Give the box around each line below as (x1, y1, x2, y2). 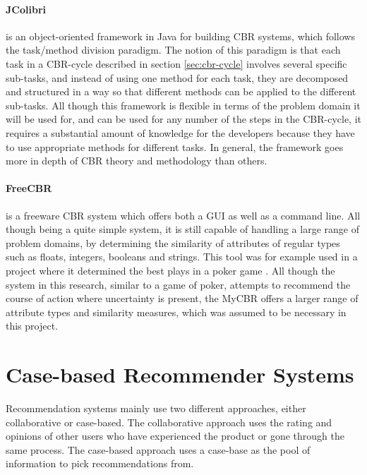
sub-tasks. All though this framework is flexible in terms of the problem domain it (6, 97, 361, 112)
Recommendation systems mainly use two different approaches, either (6, 401, 306, 415)
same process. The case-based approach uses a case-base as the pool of (6, 442, 311, 457)
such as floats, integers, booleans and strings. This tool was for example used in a (6, 249, 358, 264)
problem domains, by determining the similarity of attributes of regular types (6, 235, 340, 250)
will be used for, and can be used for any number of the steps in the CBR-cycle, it (6, 112, 362, 126)
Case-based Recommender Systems (6, 360, 354, 389)
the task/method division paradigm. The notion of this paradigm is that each (6, 42, 341, 57)
